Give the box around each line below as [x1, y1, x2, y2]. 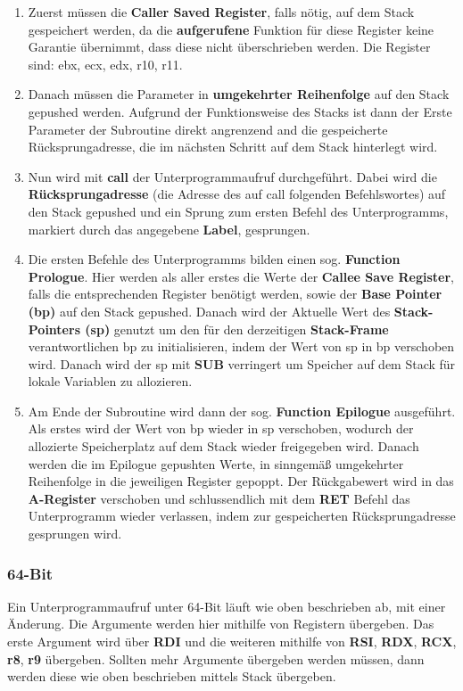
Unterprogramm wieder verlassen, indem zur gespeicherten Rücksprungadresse [28, 506, 456, 525]
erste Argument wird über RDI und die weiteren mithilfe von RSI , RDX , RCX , [7, 632, 457, 651]
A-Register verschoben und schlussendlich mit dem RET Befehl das [28, 489, 410, 507]
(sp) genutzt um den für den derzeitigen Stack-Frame [85, 319, 389, 338]
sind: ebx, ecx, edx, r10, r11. [28, 54, 183, 73]
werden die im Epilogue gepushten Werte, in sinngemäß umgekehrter [28, 454, 404, 473]
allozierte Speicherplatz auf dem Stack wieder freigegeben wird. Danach [28, 437, 419, 456]
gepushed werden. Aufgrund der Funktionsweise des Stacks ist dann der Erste [28, 102, 452, 120]
